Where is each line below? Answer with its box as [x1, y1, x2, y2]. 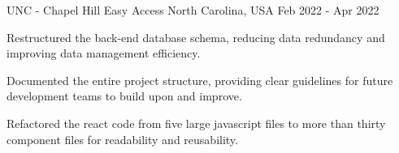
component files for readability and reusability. [7, 130, 238, 147]
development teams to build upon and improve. [7, 87, 242, 104]
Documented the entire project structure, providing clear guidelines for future [7, 71, 393, 88]
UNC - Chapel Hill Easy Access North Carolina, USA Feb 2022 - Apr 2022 [7, 2, 379, 18]
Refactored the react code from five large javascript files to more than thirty [7, 114, 386, 131]
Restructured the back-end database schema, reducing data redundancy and [7, 28, 385, 45]
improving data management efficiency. [7, 45, 201, 62]
